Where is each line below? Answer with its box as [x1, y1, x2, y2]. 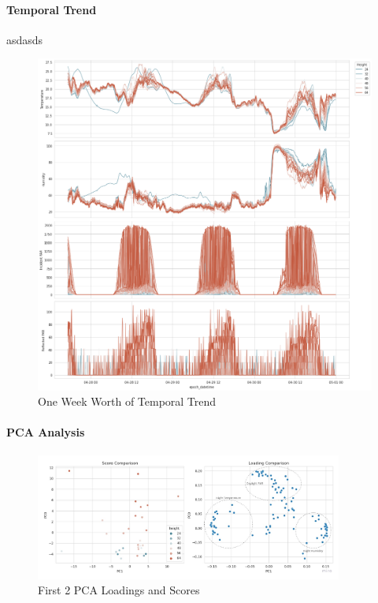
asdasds [6, 31, 43, 47]
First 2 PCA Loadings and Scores [38, 582, 200, 598]
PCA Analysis [6, 424, 85, 440]
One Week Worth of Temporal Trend [38, 393, 217, 410]
